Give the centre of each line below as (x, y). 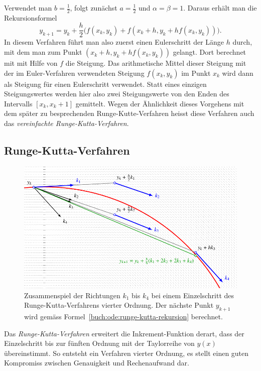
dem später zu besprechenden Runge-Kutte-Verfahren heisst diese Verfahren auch (129, 113)
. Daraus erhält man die (220, 8)
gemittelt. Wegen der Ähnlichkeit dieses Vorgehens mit (160, 103)
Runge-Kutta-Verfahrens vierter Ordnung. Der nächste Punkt (119, 305)
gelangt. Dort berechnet (210, 52)
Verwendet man (28, 8)
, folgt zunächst (94, 8)
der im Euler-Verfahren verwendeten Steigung (74, 73)
